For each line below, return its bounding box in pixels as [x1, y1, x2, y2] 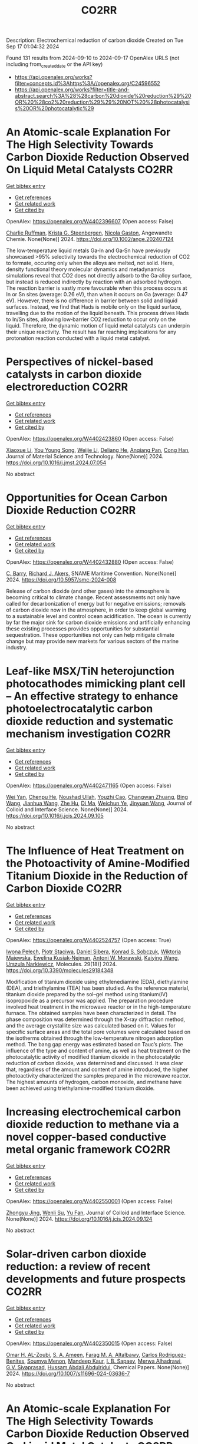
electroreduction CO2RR [6, 381, 128, 394]
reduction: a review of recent [6, 1260, 151, 1273]
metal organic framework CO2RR [6, 1142, 171, 1156]
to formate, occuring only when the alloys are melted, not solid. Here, [6, 259, 174, 266]
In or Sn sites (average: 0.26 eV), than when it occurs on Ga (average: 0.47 [6, 290, 188, 298]
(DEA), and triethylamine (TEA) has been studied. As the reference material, [6, 984, 190, 992]
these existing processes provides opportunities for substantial [6, 625, 159, 632]
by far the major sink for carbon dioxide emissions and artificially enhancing [6, 619, 190, 626]
